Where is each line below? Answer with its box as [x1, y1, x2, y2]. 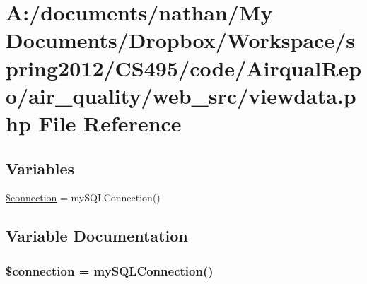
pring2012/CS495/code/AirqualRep [6, 53, 362, 82]
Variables [6, 157, 75, 179]
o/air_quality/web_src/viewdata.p [6, 81, 356, 110]
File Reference [38, 108, 182, 137]
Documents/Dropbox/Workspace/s [6, 25, 355, 54]
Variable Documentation [6, 225, 188, 247]
